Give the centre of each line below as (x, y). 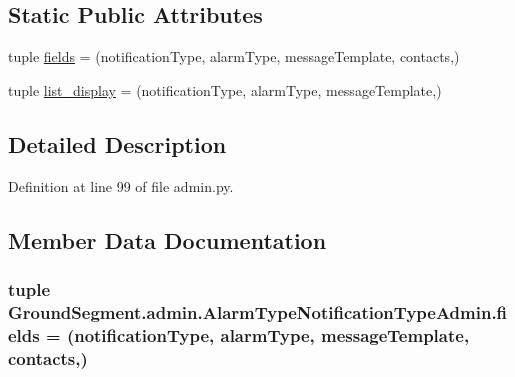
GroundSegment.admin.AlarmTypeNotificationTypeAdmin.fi (258, 311)
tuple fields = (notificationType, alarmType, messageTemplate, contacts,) (234, 56)
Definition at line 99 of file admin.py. (121, 185)
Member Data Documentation (167, 239)
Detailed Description (117, 143)
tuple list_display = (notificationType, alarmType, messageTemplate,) (225, 89)
